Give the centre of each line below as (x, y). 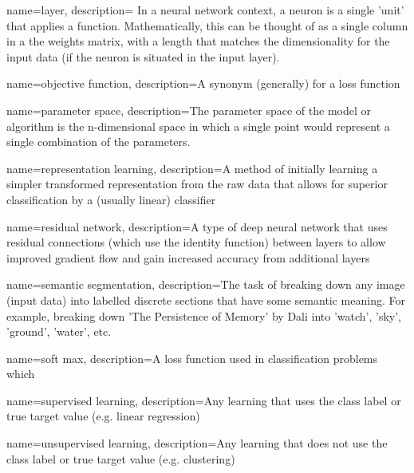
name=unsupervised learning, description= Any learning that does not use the (197, 443)
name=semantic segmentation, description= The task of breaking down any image (206, 284)
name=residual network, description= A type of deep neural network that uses (197, 226)
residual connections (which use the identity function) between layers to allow (196, 242)
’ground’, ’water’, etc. (59, 331)
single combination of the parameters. (99, 142)
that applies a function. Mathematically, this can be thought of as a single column (207, 25)
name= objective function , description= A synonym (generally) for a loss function (203, 83)
